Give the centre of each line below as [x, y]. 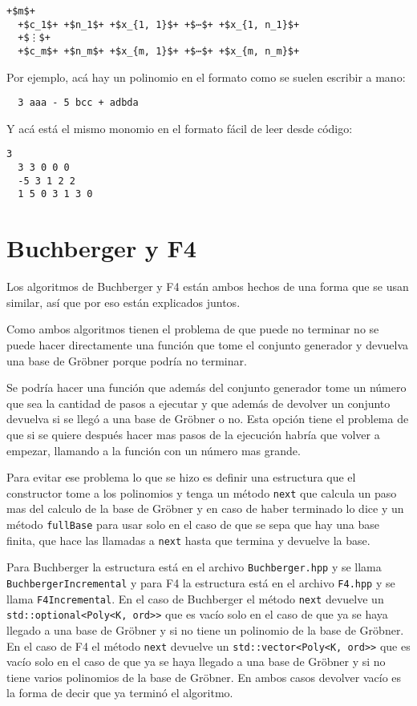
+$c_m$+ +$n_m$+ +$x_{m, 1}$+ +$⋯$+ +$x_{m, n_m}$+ [159, 51]
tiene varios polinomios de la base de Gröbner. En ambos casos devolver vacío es [204, 677]
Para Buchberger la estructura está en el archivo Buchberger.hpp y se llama [194, 567]
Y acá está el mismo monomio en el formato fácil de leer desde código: [180, 128]
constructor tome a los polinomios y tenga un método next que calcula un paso [202, 492]
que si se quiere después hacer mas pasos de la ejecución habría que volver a [193, 434]
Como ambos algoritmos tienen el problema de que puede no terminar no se [193, 329]
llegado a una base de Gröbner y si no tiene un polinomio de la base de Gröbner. [205, 629]
